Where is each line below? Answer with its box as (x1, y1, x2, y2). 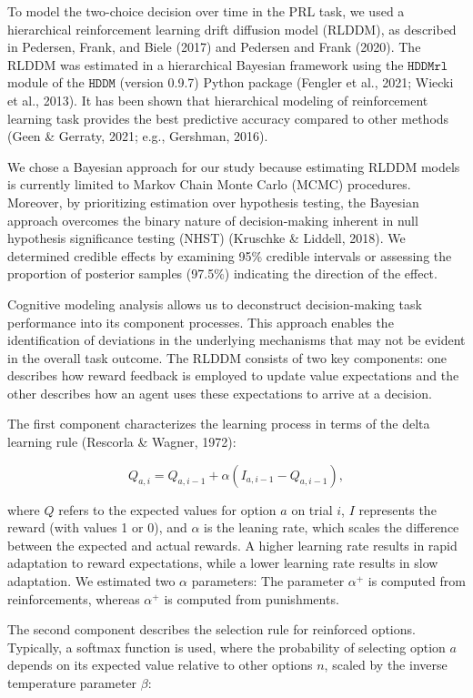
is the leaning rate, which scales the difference (204, 518, 459, 537)
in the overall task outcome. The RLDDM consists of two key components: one (7, 348, 447, 367)
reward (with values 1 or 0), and (7, 518, 187, 537)
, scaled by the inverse (324, 655, 448, 674)
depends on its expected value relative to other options (7, 655, 313, 674)
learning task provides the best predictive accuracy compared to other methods (7, 108, 449, 127)
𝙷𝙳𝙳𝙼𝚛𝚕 (408, 59, 448, 73)
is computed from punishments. (164, 589, 339, 608)
